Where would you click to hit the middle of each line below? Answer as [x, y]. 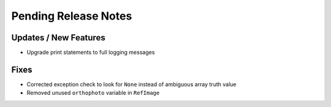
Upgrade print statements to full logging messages [91, 53]
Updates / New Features [58, 38]
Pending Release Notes [72, 16]
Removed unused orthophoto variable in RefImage [93, 93]
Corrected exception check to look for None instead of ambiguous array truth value [131, 84]
